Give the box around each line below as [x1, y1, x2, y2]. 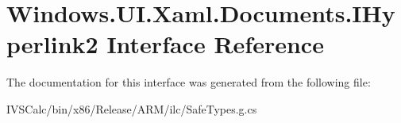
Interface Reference [106, 28, 324, 60]
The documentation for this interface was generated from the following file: [6, 74, 371, 90]
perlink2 [6, 28, 98, 60]
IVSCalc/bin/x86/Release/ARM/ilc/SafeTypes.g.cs [6, 100, 257, 117]
